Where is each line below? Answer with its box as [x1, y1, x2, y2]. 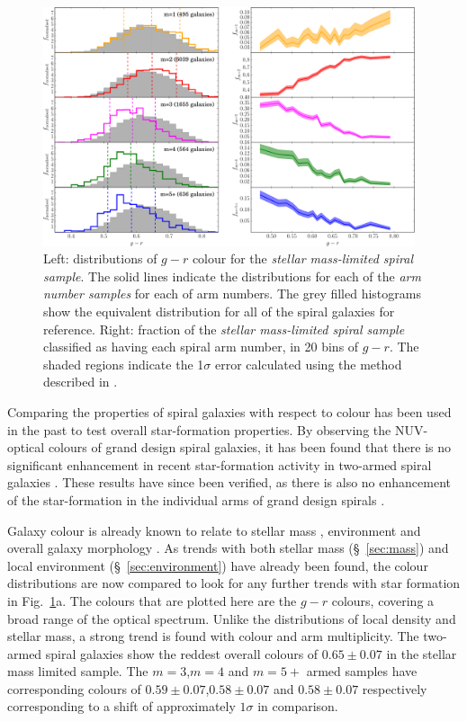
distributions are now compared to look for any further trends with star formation [7, 574, 461, 592]
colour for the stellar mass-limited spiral [192, 249, 413, 268]
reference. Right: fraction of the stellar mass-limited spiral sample [43, 319, 405, 338]
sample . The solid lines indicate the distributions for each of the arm [43, 266, 421, 285]
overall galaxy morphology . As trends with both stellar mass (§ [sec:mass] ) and [7, 539, 449, 557]
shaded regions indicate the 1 [43, 354, 204, 373]
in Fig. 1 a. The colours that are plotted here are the [7, 591, 297, 610]
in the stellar [386, 644, 457, 663]
